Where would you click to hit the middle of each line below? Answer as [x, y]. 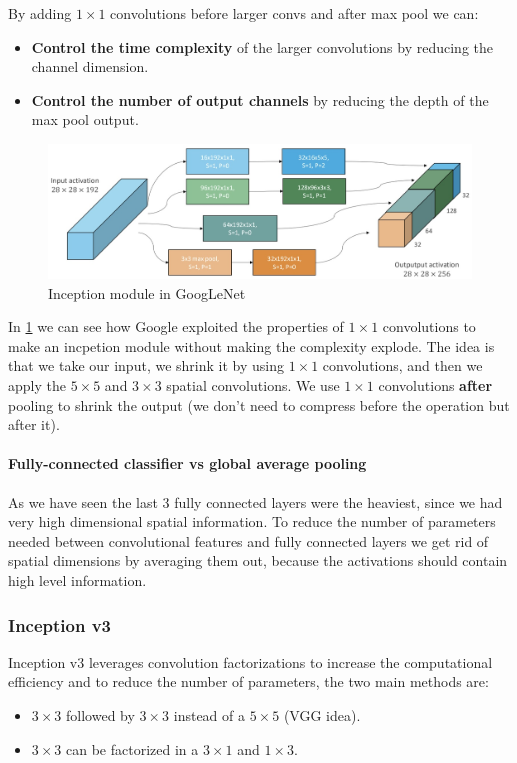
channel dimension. [90, 66]
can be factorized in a [132, 748]
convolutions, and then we [402, 365]
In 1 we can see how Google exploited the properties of [176, 326]
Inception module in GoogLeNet [147, 292]
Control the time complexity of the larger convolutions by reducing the [262, 46]
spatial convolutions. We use [253, 385]
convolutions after [435, 385]
